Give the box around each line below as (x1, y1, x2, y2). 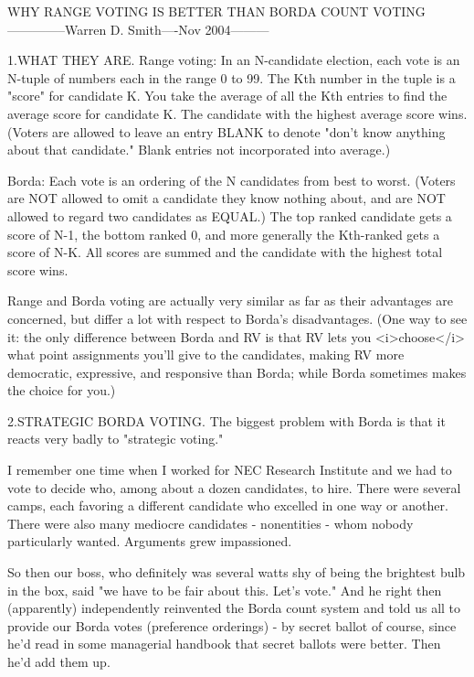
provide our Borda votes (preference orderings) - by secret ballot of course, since (7, 616, 457, 635)
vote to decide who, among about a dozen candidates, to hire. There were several (7, 478, 461, 497)
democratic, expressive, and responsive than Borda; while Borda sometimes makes (7, 362, 467, 381)
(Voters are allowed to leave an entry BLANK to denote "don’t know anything (7, 122, 446, 141)
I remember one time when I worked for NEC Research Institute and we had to (7, 460, 452, 479)
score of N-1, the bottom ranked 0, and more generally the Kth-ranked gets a (7, 224, 440, 243)
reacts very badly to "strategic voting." (7, 429, 224, 448)
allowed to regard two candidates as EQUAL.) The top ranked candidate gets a (7, 206, 452, 225)
